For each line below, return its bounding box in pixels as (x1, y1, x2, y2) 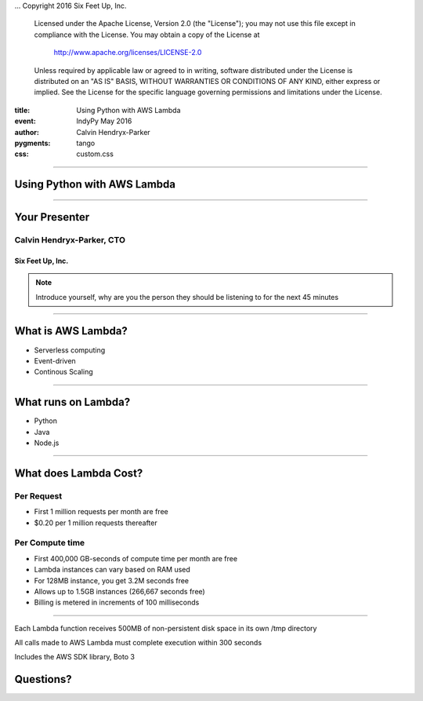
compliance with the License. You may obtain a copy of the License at (34, 30, 260, 39)
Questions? (14, 673, 72, 686)
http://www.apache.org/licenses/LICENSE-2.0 (53, 48, 202, 57)
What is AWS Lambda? (14, 324, 128, 338)
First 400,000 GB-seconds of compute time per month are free (34, 553, 238, 563)
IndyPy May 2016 (76, 116, 132, 126)
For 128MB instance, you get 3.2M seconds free (34, 575, 190, 585)
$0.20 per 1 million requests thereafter (34, 518, 157, 528)
